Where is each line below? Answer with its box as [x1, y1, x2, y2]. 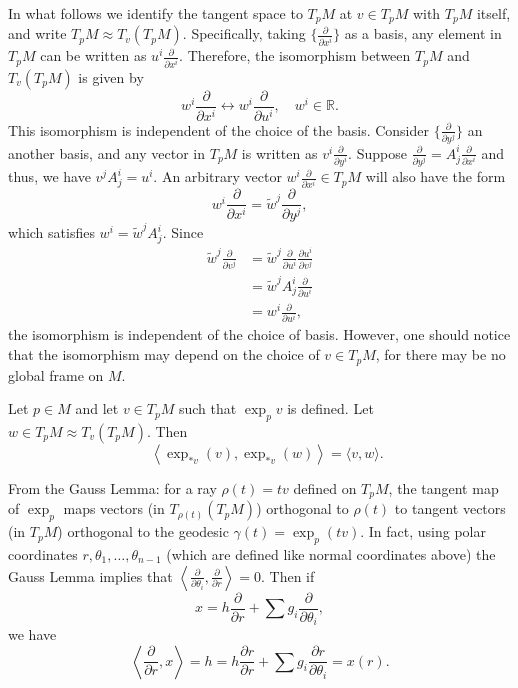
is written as [241, 142, 318, 163]
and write [8, 23, 67, 44]
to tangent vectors [394, 498, 506, 519]
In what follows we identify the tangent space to [8, 3, 303, 23]
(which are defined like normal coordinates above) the [166, 543, 496, 564]
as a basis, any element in [344, 23, 502, 44]
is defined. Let [287, 398, 374, 419]
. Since [162, 222, 204, 243]
